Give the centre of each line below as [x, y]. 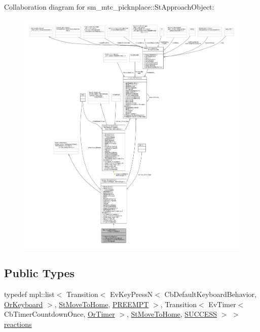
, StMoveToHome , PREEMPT [102, 304]
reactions [18, 324]
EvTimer [222, 304]
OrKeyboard [24, 304]
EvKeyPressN [132, 294]
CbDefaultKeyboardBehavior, [210, 294]
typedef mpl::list [29, 294]
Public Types [40, 273]
